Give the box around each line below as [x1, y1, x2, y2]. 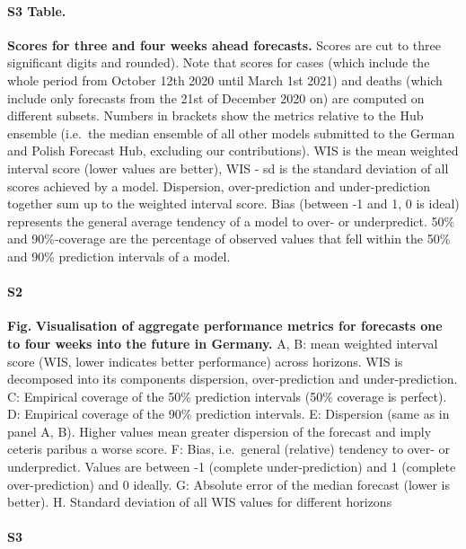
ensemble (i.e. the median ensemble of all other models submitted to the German [7, 123, 455, 142]
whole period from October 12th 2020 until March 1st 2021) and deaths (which [7, 70, 443, 89]
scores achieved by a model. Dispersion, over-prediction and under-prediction [7, 176, 430, 195]
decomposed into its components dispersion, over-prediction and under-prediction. [7, 369, 458, 388]
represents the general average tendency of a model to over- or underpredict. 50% [7, 211, 455, 230]
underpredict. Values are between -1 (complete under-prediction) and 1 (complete [7, 457, 456, 476]
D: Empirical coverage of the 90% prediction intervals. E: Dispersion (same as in [7, 404, 450, 423]
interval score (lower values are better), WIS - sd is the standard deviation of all [7, 158, 449, 177]
